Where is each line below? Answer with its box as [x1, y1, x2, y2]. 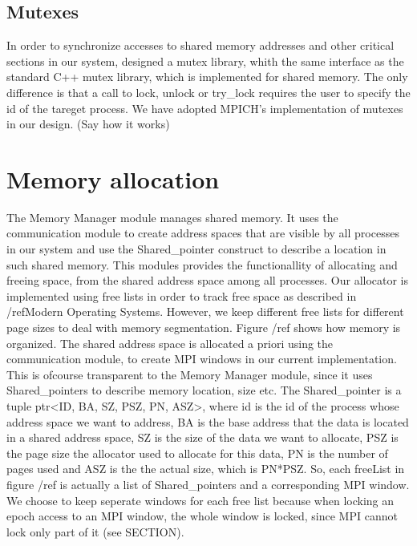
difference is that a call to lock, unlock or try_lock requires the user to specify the [6, 83, 411, 100]
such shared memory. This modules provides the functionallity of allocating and [6, 256, 398, 273]
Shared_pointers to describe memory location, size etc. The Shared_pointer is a [6, 382, 402, 398]
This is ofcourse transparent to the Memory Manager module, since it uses [6, 366, 373, 382]
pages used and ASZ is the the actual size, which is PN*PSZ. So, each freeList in [6, 460, 405, 477]
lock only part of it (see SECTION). [6, 523, 184, 540]
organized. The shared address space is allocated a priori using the [6, 334, 334, 351]
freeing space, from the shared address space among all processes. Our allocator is [6, 272, 409, 289]
